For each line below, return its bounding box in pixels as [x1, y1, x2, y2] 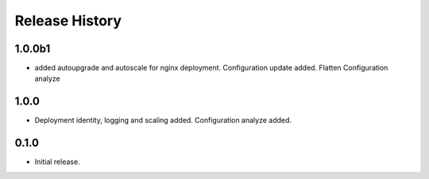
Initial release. [34, 157, 80, 166]
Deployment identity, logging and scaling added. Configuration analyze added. [34, 116, 292, 125]
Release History [14, 12, 122, 29]
